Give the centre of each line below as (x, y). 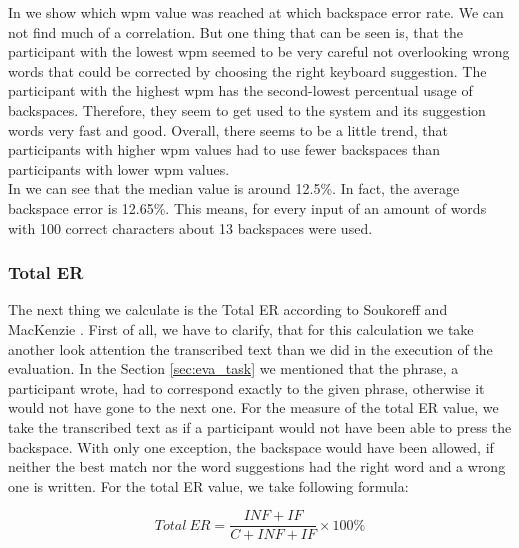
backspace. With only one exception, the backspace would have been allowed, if (251, 446)
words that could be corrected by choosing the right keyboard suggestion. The (247, 70)
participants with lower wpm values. (119, 168)
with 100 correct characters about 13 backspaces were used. (190, 227)
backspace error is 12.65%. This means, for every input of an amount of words (247, 207)
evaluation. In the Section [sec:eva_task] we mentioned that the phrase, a (233, 368)
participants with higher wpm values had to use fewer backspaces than (224, 149)
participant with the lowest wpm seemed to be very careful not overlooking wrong (259, 51)
